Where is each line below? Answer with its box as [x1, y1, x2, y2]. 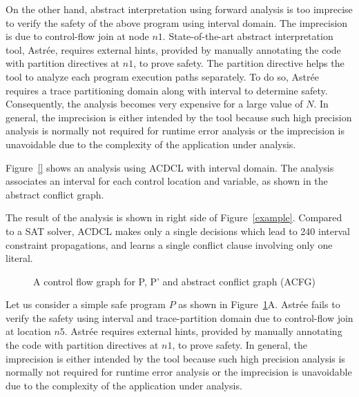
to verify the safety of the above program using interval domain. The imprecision [6, 15, 348, 30]
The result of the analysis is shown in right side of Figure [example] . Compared [6, 210, 342, 225]
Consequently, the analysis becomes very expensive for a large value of [6, 96, 303, 111]
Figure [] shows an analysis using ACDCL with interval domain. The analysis [6, 160, 334, 174]
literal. [6, 251, 33, 265]
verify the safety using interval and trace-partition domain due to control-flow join [6, 310, 353, 325]
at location [6, 324, 51, 338]
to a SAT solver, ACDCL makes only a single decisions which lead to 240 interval [6, 223, 350, 238]
